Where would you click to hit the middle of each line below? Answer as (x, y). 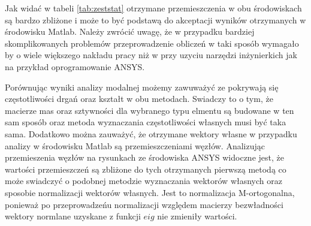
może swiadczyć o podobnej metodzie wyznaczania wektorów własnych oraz (144, 181)
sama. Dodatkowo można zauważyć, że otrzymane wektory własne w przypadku (151, 133)
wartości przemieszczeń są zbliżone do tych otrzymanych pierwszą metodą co (146, 169)
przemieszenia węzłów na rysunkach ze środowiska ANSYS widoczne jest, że (144, 157)
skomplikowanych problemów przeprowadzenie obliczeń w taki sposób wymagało (152, 43)
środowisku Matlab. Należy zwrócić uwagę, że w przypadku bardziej (130, 31)
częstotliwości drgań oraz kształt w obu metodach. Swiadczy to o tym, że (139, 99)
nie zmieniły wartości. (197, 216)
